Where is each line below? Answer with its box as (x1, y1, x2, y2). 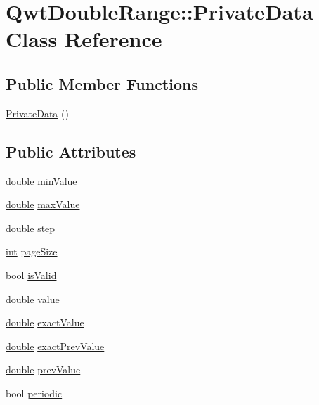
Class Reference (6, 25, 162, 53)
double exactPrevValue (6, 338, 105, 353)
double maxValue (6, 197, 80, 212)
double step (6, 220, 56, 235)
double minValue (6, 173, 77, 188)
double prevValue (6, 362, 81, 377)
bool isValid (6, 267, 57, 282)
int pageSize (6, 244, 58, 259)
